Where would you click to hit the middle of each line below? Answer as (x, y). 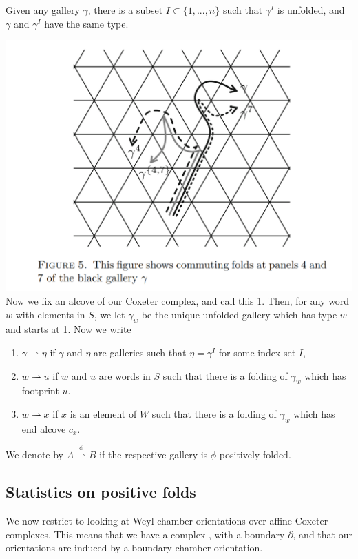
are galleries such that (140, 352)
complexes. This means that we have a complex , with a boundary (145, 534)
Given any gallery (43, 10)
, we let (109, 314)
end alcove (44, 428)
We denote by (34, 455)
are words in (125, 375)
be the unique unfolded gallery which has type (239, 314)
